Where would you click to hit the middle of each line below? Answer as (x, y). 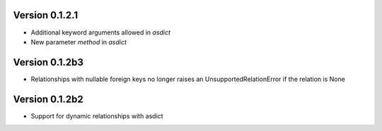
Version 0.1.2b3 (48, 62)
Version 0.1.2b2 (48, 99)
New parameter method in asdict (79, 42)
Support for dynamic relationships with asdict (97, 116)
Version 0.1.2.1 (45, 15)
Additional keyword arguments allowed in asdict (101, 32)
